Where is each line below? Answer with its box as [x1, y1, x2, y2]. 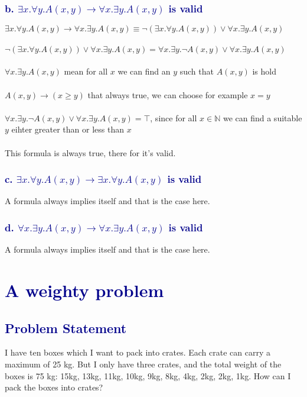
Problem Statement [5, 318, 127, 337]
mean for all [64, 65, 108, 78]
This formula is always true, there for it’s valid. [5, 146, 176, 159]
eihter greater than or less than [11, 123, 125, 135]
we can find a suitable [223, 111, 302, 124]
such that [179, 65, 214, 78]
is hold [252, 65, 276, 78]
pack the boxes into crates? [5, 381, 103, 393]
